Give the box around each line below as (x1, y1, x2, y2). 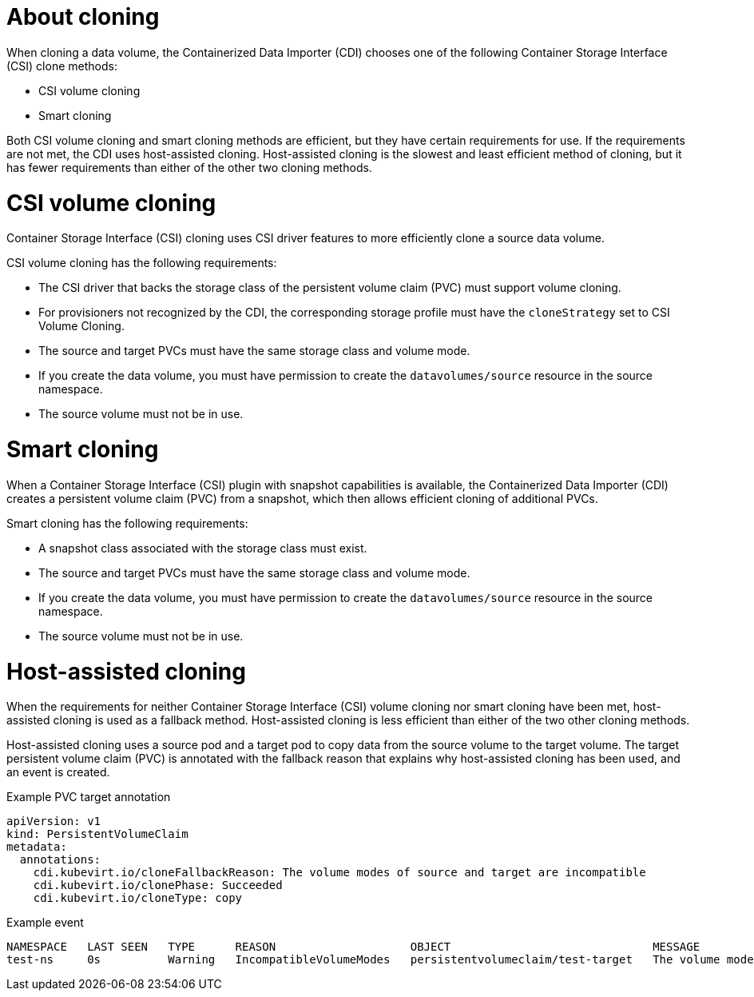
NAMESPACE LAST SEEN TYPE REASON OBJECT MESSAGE (6, 940, 700, 954)
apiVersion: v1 (6, 815, 101, 828)
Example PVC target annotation (6, 790, 171, 804)
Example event (6, 915, 84, 930)
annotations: (19, 853, 101, 867)
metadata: (6, 840, 67, 854)
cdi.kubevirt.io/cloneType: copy (33, 891, 243, 905)
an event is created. (6, 765, 110, 780)
